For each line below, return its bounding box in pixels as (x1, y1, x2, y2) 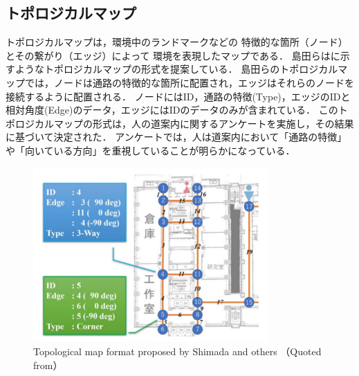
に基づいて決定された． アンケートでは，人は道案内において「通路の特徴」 (6, 129, 347, 144)
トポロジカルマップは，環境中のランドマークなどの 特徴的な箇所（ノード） (6, 35, 348, 49)
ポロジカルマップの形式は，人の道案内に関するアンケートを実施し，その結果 (6, 116, 354, 130)
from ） (33, 357, 63, 372)
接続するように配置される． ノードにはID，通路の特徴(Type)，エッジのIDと (6, 89, 351, 103)
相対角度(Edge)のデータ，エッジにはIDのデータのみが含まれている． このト (6, 102, 348, 117)
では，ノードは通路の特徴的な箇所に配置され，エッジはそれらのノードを (24, 75, 354, 89)
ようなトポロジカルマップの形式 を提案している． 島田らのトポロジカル (15, 62, 338, 76)
